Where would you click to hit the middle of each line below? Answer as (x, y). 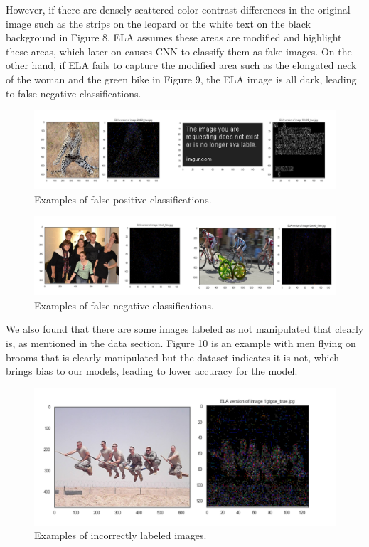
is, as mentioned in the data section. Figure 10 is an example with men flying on (181, 343)
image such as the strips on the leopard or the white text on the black (158, 23)
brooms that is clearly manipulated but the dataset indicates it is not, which (173, 357)
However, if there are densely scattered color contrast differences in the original (178, 9)
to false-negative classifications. (74, 93)
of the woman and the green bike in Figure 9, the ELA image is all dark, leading (181, 79)
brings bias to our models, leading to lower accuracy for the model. (152, 371)
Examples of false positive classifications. (123, 199)
